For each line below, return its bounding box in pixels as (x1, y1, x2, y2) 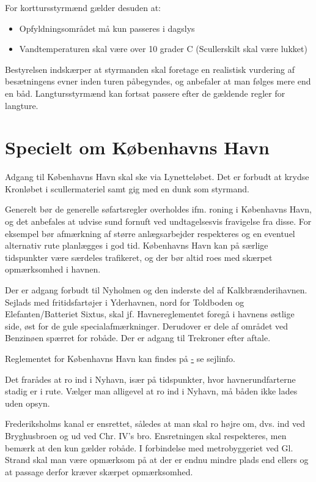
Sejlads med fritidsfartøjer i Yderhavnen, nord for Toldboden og (5, 295, 244, 308)
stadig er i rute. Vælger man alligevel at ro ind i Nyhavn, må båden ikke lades (5, 385, 298, 397)
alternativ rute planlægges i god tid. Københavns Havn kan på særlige (5, 239, 268, 252)
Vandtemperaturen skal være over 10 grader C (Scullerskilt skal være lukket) (19, 42, 307, 55)
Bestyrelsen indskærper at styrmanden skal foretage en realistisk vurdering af (5, 62, 295, 75)
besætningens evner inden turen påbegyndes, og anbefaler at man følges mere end (5, 75, 311, 88)
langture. (5, 99, 39, 111)
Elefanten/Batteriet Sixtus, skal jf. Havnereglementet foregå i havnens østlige (5, 307, 295, 320)
